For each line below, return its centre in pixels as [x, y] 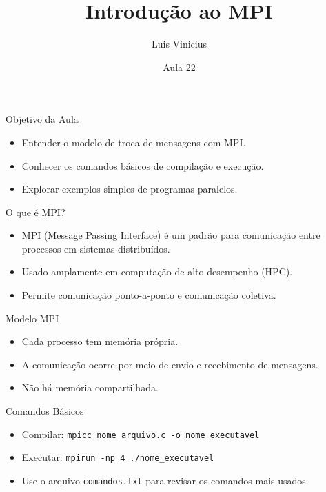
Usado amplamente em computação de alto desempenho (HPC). [157, 272]
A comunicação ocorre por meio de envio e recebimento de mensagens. [170, 364]
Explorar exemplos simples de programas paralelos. [130, 189]
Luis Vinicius [179, 44]
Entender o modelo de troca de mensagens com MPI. [134, 142]
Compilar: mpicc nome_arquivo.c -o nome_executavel [141, 434]
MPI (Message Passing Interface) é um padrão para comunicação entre [171, 235]
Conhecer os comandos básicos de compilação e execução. [143, 165]
